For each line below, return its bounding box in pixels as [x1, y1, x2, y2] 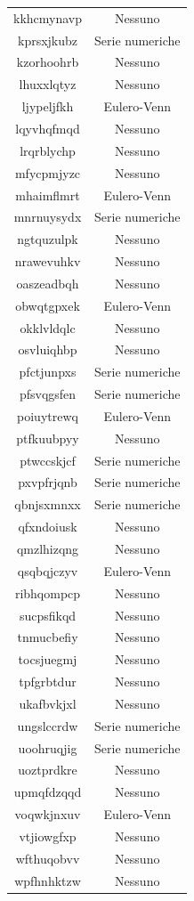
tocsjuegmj [18, 650, 77, 669]
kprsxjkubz [17, 30, 78, 49]
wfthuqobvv [15, 848, 80, 867]
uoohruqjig [18, 738, 77, 757]
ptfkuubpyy [16, 428, 79, 447]
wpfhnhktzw [14, 871, 81, 889]
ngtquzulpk [17, 230, 78, 248]
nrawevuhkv [14, 252, 81, 271]
